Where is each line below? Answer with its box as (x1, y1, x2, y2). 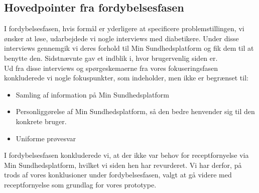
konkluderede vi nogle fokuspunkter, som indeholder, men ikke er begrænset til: (4, 72, 248, 83)
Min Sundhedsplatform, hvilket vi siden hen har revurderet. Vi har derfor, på (4, 159, 242, 170)
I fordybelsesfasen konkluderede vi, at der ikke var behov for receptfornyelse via (4, 150, 249, 160)
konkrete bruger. (16, 116, 67, 126)
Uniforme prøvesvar (16, 133, 76, 143)
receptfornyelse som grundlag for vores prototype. (4, 179, 157, 189)
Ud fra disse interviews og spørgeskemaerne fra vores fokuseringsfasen (4, 62, 218, 73)
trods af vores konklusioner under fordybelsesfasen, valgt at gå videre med (4, 169, 232, 180)
